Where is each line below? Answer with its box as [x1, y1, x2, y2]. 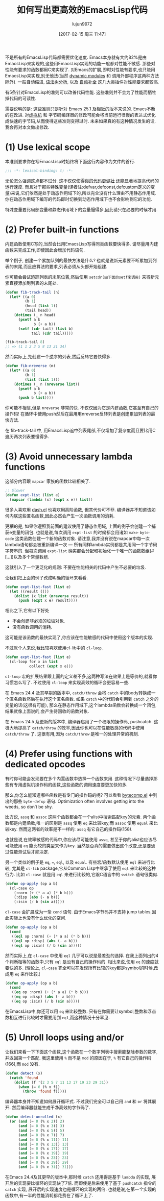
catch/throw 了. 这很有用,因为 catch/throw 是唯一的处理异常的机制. [5, 731, 140, 736]
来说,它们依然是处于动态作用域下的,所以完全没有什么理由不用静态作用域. [11, 190, 157, 196]
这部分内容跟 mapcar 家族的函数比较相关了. [5, 478, 91, 484]
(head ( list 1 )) [24, 303, 58, 309]
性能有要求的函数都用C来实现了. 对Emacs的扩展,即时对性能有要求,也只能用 [5, 67, 156, 73]
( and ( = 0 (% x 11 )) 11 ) [18, 1137, 69, 1142]
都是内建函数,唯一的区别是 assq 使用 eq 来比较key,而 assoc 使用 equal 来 [9, 820, 154, 826]
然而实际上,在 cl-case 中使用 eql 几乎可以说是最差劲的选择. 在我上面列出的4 [5, 953, 159, 958]
